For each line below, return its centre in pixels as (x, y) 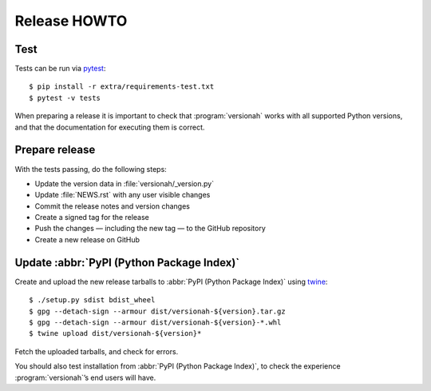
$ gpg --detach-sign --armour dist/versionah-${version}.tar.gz (158, 311)
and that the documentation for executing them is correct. (110, 127)
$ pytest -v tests (65, 98)
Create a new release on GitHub (87, 239)
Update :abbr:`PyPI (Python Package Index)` (127, 263)
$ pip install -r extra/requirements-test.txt (122, 87)
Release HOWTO (71, 21)
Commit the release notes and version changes (113, 206)
